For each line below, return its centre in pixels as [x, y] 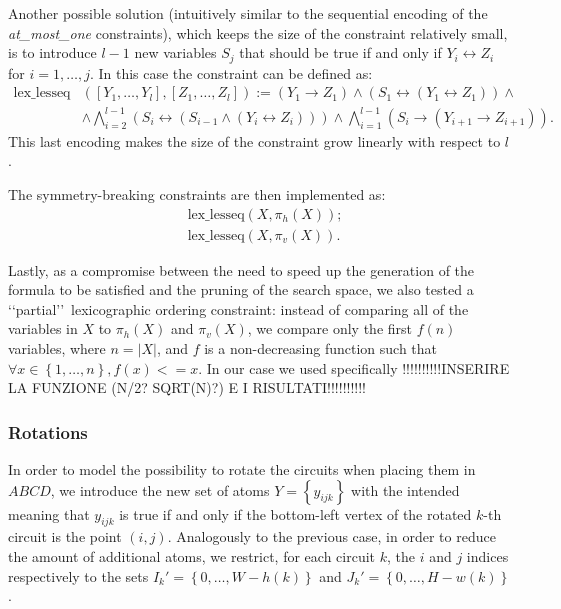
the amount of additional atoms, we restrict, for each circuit [192, 556]
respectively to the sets [78, 575]
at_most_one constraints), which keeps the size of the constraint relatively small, [258, 32]
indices [487, 556]
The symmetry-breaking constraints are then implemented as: [197, 193]
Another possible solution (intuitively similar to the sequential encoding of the [248, 13]
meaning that [49, 513]
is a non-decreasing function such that [321, 348]
